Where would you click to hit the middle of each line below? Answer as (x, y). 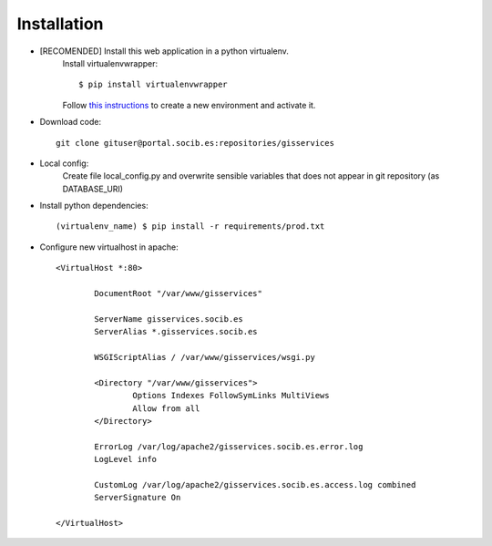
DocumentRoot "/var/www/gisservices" (179, 294)
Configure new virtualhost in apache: (109, 247)
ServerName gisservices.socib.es (169, 319)
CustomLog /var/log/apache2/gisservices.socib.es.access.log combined (255, 484)
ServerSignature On (138, 498)
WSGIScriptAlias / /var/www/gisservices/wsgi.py (205, 357)
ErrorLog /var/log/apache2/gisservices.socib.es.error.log (229, 446)
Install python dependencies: (94, 206)
